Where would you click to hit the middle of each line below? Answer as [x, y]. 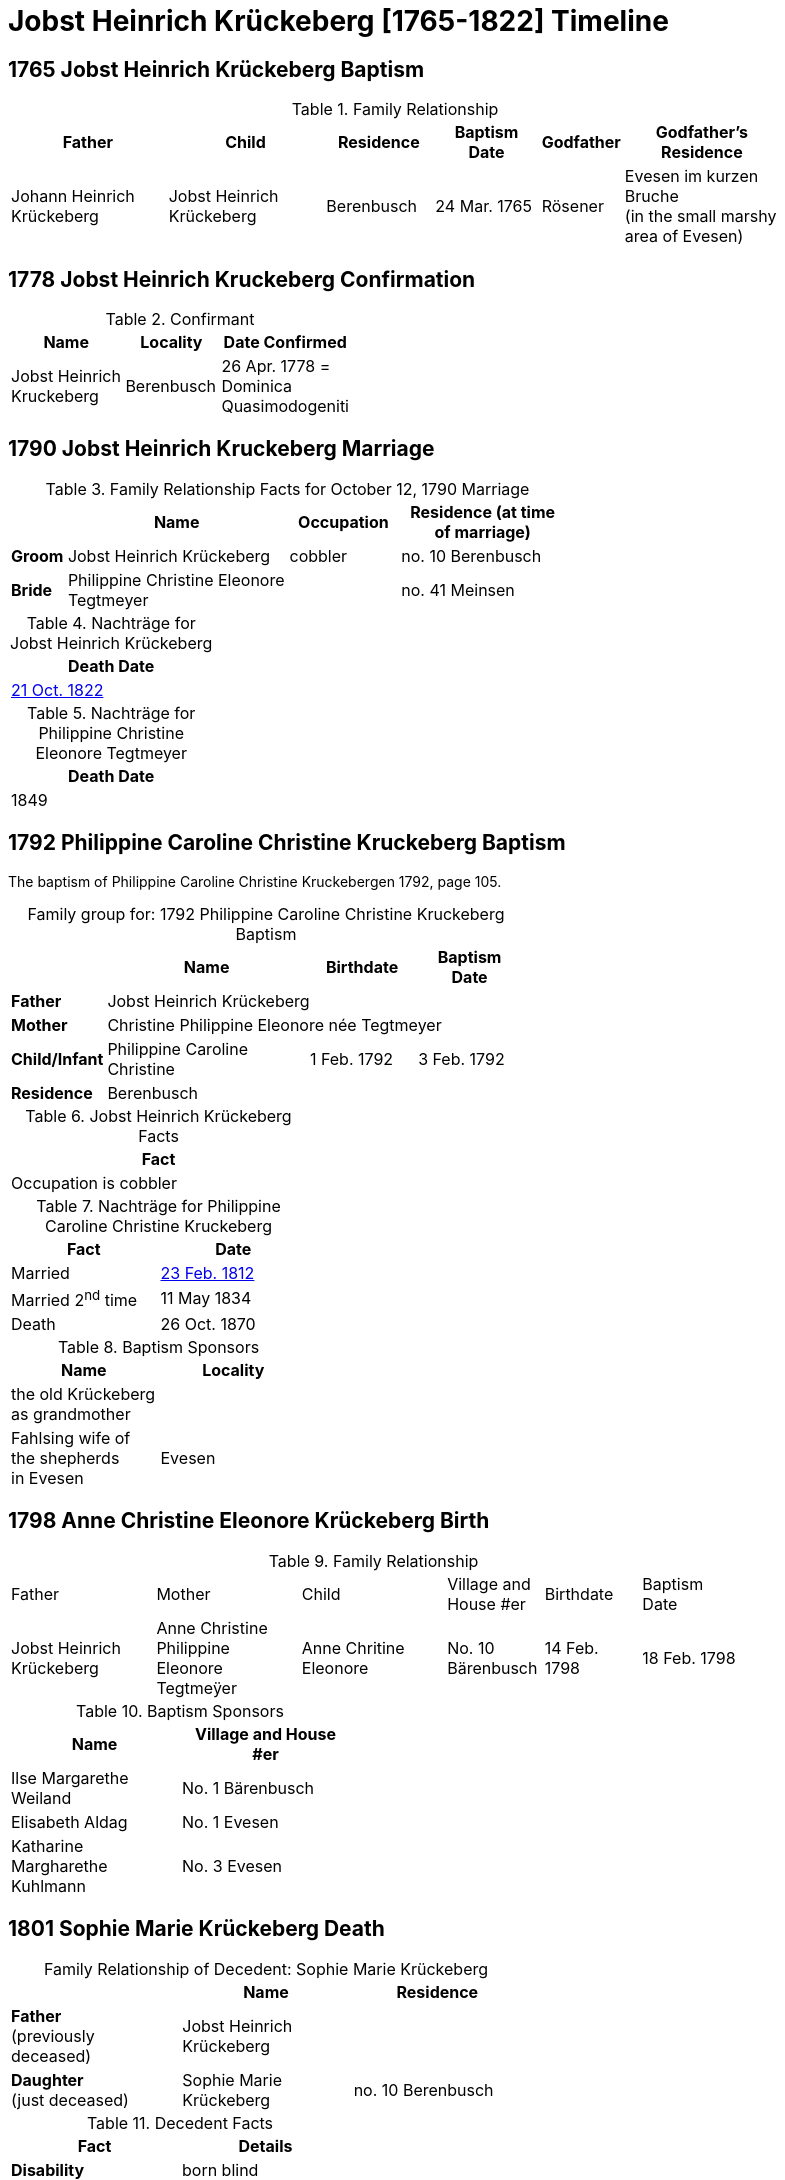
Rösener [572, 206]
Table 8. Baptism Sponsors [158, 1347]
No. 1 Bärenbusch [248, 1787]
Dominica [257, 386]
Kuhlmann [48, 1885]
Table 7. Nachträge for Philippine [158, 1205]
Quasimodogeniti [285, 406]
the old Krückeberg [83, 1394]
